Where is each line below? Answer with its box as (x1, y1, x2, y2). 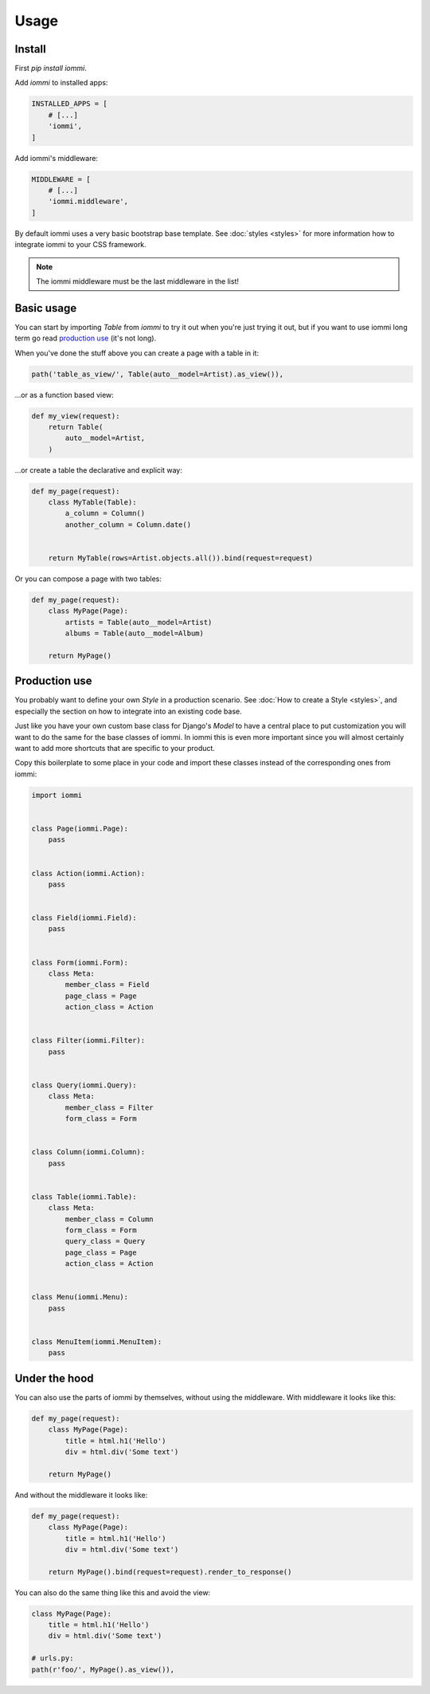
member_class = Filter (64, 1102, 154, 1112)
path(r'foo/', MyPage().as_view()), (31, 1665, 175, 1674)
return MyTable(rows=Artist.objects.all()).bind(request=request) (48, 554, 314, 563)
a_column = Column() (64, 509, 146, 518)
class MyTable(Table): (48, 498, 137, 507)
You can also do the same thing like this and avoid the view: (14, 1587, 211, 1598)
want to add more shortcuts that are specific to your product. (14, 744, 215, 753)
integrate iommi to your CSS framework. (14, 240, 147, 250)
